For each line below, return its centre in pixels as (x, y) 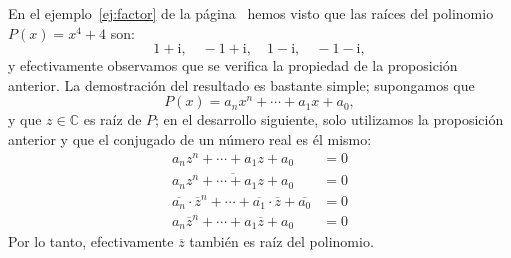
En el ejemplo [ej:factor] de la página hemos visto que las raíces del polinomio (251, 13)
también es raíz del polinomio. (281, 241)
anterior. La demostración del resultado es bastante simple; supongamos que (241, 84)
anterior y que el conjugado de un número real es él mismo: (190, 138)
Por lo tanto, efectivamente (91, 241)
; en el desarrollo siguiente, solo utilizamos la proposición (329, 119)
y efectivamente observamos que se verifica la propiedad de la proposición (233, 65)
